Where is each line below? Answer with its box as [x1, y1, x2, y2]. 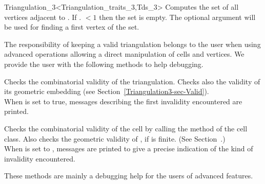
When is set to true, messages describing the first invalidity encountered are [4, 96, 242, 106]
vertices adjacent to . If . [4, 11, 81, 22]
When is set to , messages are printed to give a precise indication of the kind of [4, 143, 253, 154]
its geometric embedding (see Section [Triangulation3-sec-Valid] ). [4, 86, 209, 97]
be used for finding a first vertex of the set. [4, 21, 139, 32]
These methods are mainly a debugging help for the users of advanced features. [4, 170, 253, 181]
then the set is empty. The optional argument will [99, 11, 256, 22]
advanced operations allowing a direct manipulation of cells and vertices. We [4, 49, 244, 59]
